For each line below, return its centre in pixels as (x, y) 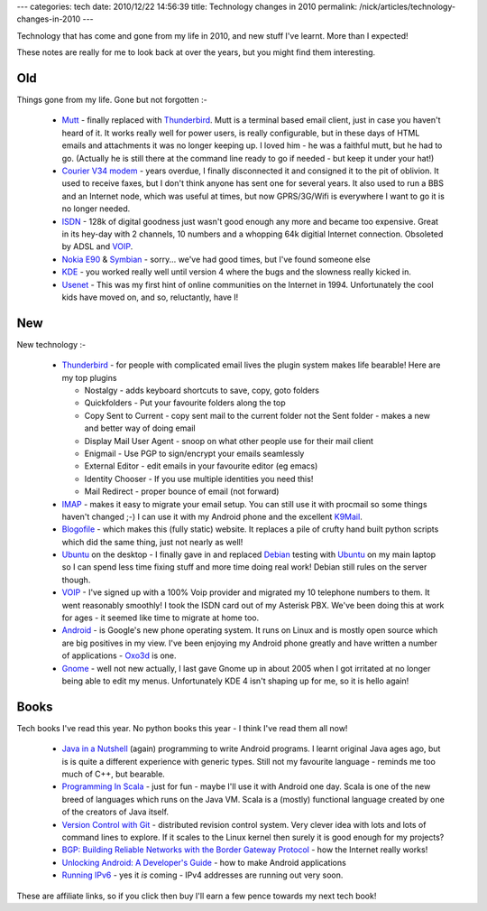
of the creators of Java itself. (115, 812)
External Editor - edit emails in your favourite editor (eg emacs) (201, 466)
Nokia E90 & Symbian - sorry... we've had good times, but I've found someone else (216, 259)
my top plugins (89, 377)
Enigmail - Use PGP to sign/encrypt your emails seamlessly (194, 453)
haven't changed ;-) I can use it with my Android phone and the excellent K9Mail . (212, 516)
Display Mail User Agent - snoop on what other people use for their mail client (229, 441)
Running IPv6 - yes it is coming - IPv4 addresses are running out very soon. (202, 875)
